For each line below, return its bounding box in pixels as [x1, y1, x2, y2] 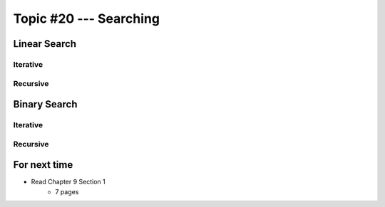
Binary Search [13, 98, 78, 110]
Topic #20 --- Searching [13, 11, 160, 26]
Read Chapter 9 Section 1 [31, 178, 106, 186]
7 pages [55, 187, 79, 196]
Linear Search [13, 38, 77, 50]
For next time [13, 159, 73, 171]
